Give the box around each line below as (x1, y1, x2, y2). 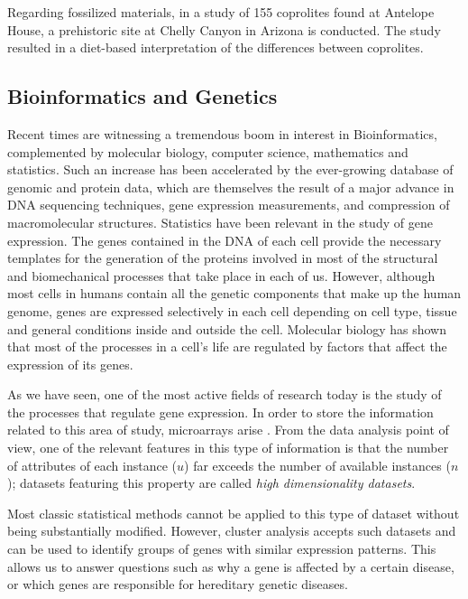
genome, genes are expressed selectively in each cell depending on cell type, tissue (7, 301, 457, 320)
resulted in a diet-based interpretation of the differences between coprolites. (7, 38, 424, 57)
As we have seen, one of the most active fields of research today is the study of (7, 385, 442, 404)
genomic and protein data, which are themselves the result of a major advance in (7, 177, 454, 196)
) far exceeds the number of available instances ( (184, 455, 451, 474)
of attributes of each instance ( (7, 455, 178, 474)
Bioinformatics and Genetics (7, 82, 278, 110)
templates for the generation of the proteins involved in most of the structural (7, 248, 438, 267)
